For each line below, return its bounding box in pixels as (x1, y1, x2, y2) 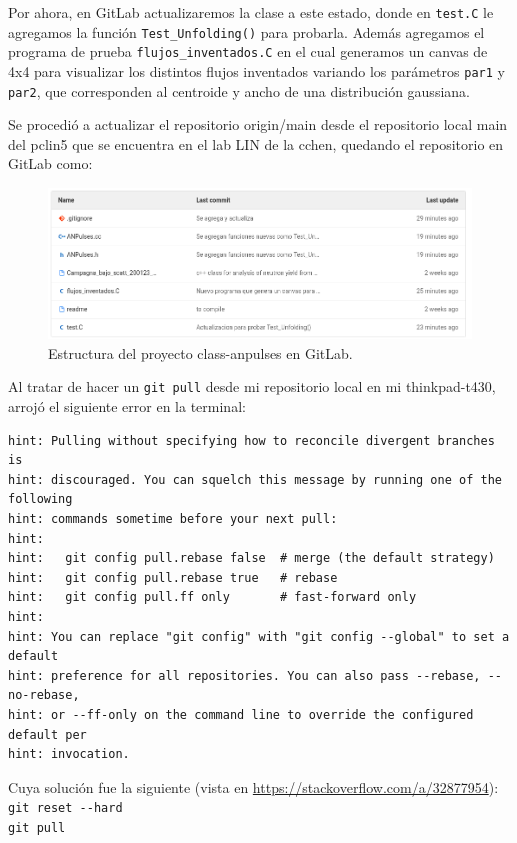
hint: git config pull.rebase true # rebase (8, 570, 338, 585)
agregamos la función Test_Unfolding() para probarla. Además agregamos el (8, 21, 485, 42)
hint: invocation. (8, 747, 130, 762)
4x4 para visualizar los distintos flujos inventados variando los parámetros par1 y (8, 60, 505, 81)
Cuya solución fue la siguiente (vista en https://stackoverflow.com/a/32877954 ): (8, 776, 499, 797)
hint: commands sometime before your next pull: (8, 512, 338, 527)
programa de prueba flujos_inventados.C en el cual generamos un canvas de (8, 41, 488, 62)
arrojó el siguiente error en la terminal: (8, 396, 246, 417)
